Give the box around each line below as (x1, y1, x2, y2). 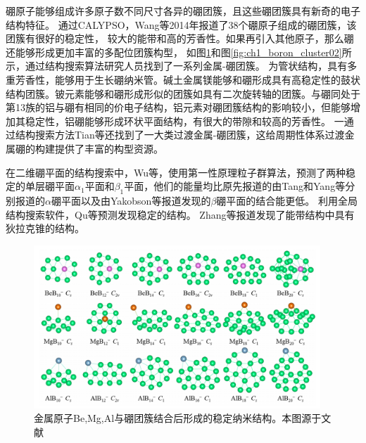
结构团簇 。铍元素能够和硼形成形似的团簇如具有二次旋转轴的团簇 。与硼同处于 (6, 86, 360, 101)
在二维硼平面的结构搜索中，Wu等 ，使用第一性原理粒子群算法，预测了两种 (6, 165, 346, 179)
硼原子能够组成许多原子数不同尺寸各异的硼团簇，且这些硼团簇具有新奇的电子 (6, 4, 360, 18)
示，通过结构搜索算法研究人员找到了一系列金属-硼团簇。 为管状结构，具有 (6, 58, 348, 73)
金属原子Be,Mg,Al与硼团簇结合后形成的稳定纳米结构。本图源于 (34, 411, 322, 425)
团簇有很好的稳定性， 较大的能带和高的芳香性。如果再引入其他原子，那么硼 (6, 31, 354, 46)
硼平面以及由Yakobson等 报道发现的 (51, 193, 211, 207)
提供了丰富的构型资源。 (54, 141, 163, 155)
